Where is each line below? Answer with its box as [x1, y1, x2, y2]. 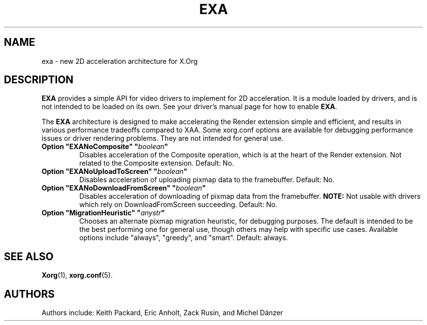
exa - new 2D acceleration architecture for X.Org [41, 57, 198, 65]
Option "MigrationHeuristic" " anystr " [41, 209, 165, 217]
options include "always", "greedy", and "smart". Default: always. [79, 233, 288, 242]
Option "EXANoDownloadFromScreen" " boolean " [41, 184, 206, 192]
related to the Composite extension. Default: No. [79, 159, 234, 168]
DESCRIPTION [4, 74, 74, 86]
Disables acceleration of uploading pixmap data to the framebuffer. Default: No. [79, 175, 335, 184]
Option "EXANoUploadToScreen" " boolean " [41, 167, 188, 176]
